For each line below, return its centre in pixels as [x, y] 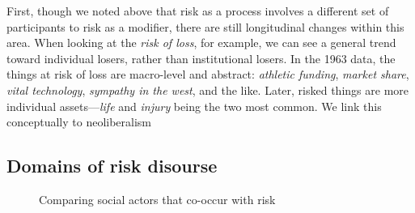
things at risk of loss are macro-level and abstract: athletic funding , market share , [208, 74]
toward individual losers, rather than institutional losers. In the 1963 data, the [201, 58]
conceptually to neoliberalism [79, 122]
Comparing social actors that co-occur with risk [157, 199]
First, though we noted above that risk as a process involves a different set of [198, 11]
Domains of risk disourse [112, 166]
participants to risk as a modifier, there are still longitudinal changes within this [205, 26]
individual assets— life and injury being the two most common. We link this [194, 106]
